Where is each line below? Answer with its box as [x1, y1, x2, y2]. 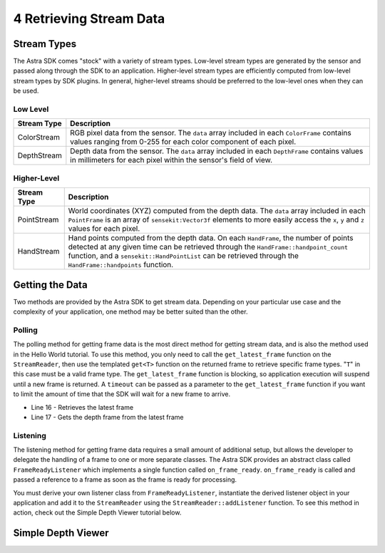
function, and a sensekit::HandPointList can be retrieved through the [68, 251, 299, 261]
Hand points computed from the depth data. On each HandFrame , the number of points [68, 233, 354, 243]
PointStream [17, 215, 59, 224]
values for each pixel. [68, 224, 140, 234]
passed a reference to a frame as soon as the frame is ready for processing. [13, 475, 237, 484]
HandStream [17, 247, 60, 257]
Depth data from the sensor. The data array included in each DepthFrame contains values [70, 146, 364, 156]
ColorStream [17, 133, 61, 143]
